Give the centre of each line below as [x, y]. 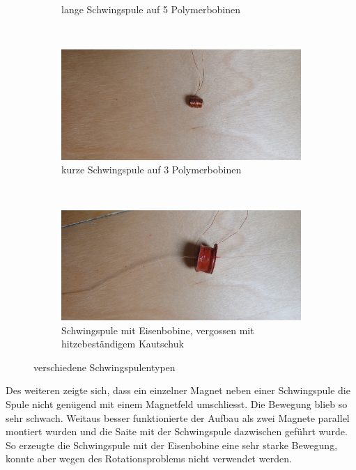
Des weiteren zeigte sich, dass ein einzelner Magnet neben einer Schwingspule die [178, 390]
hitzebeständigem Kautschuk [123, 344]
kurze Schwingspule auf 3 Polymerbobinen [152, 170]
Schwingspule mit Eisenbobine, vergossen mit [158, 330]
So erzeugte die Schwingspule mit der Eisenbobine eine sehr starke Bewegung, [172, 445]
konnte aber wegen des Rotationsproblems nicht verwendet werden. [149, 459]
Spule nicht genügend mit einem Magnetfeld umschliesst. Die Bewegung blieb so [177, 404]
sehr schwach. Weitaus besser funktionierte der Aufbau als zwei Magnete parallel [178, 417]
